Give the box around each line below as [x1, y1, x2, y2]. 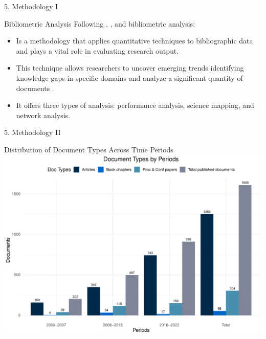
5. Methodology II [4, 127, 61, 138]
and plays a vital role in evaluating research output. [16, 45, 179, 56]
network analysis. [16, 109, 70, 120]
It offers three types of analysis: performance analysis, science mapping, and [16, 100, 254, 110]
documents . [16, 82, 54, 93]
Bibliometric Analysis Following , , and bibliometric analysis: [4, 18, 195, 29]
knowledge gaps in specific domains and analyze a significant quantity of [16, 72, 243, 83]
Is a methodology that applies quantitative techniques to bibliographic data [16, 35, 253, 46]
